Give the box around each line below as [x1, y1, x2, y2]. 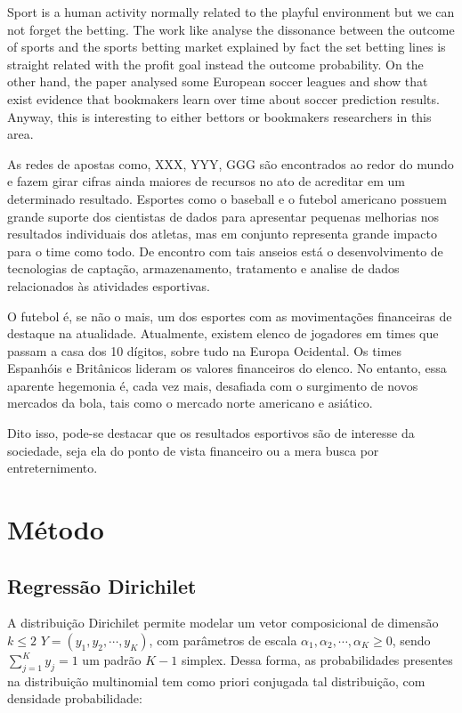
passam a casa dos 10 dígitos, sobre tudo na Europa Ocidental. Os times [7, 341, 402, 360]
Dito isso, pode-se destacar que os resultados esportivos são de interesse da [7, 424, 415, 442]
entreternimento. [7, 458, 98, 477]
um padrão [82, 651, 142, 669]
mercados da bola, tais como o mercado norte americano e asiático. [7, 393, 373, 412]
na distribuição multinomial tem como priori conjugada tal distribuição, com [7, 671, 426, 690]
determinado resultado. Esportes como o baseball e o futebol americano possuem [7, 189, 447, 207]
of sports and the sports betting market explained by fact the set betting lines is [7, 37, 446, 56]
